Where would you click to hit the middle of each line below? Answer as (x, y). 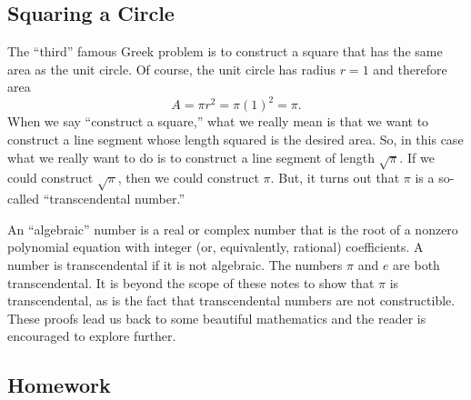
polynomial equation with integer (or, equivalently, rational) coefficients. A (215, 247)
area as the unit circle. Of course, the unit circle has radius (171, 69)
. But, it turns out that (335, 178)
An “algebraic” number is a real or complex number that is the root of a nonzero (233, 229)
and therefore (410, 69)
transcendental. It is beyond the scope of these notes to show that (191, 282)
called (23, 199)
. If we (417, 157)
